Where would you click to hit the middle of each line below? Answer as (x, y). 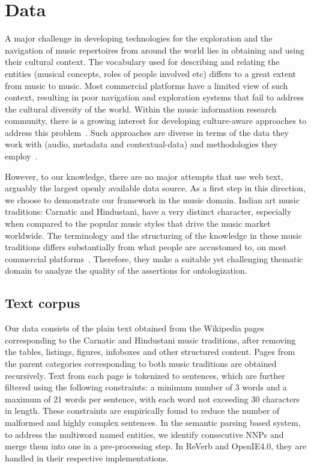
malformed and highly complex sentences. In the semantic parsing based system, (153, 422)
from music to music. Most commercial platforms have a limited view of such (146, 85)
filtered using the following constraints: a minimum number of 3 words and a (146, 387)
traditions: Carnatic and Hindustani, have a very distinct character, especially (148, 211)
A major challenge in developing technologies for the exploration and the (139, 38)
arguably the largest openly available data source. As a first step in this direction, (155, 188)
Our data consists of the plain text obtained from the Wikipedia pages (135, 328)
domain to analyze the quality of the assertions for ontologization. (126, 270)
